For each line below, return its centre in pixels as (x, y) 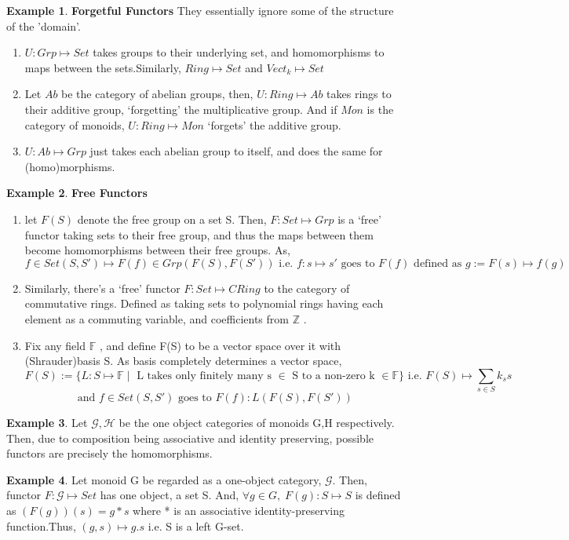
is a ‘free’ (359, 219)
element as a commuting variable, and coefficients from (157, 318)
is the (380, 109)
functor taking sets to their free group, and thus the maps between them (199, 234)
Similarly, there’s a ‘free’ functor (102, 288)
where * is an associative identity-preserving (239, 510)
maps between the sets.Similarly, (103, 67)
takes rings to (359, 94)
